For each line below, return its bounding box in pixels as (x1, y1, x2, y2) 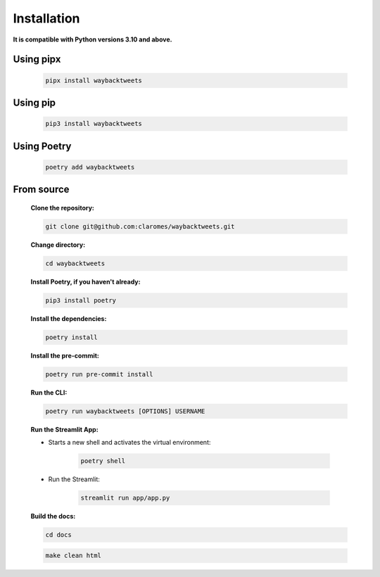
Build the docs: (30, 512, 76, 520)
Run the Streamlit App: (30, 425, 99, 433)
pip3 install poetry (45, 296, 116, 304)
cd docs (45, 531, 72, 538)
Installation (13, 11, 80, 26)
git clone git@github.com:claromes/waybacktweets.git (45, 222, 235, 230)
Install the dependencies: (30, 314, 107, 323)
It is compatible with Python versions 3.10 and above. (13, 35, 172, 44)
